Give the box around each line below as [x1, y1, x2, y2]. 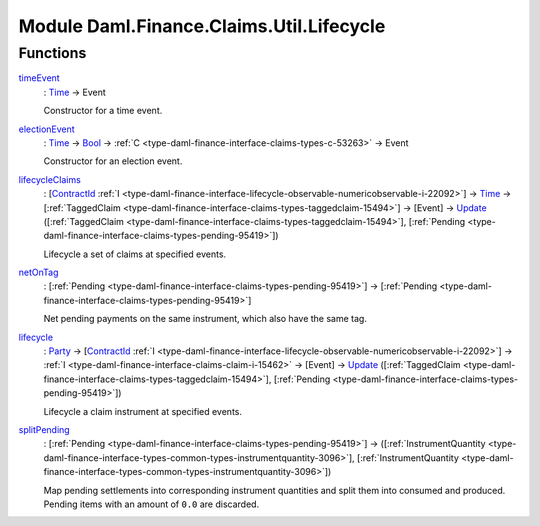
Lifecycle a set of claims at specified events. [43, 248, 227, 260]
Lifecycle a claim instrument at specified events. [43, 405, 243, 417]
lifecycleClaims [18, 173, 82, 185]
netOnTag [18, 266, 59, 279]
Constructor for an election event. [43, 155, 183, 167]
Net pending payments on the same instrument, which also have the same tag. [43, 313, 367, 325]
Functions [18, 44, 87, 62]
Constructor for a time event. [43, 105, 163, 117]
